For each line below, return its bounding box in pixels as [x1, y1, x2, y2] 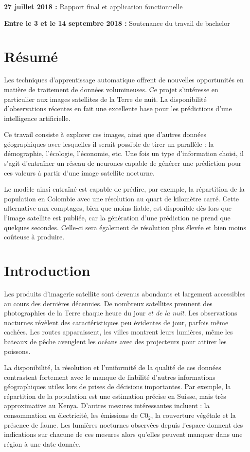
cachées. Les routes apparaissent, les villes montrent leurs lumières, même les [4, 327, 233, 337]
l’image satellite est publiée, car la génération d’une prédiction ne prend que [4, 213, 231, 223]
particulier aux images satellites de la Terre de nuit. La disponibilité [4, 94, 207, 104]
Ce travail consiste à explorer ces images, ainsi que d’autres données [4, 129, 206, 139]
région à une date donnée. [4, 438, 81, 449]
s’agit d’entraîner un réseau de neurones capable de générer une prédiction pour [4, 158, 242, 168]
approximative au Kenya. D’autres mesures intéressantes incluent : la [4, 400, 210, 411]
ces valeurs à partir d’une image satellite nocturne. [4, 167, 155, 177]
